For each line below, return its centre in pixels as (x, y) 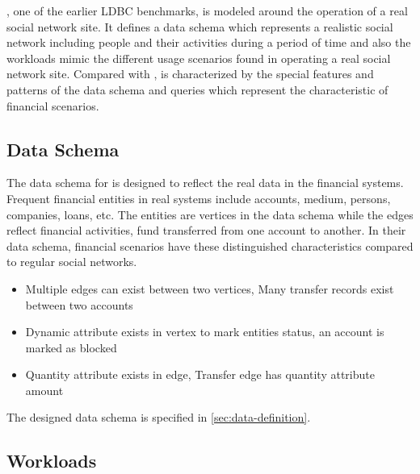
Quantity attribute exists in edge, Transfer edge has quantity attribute (200, 374)
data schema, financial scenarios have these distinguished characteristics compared (210, 245)
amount (44, 390)
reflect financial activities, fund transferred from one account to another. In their (206, 230)
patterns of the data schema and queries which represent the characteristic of (197, 89)
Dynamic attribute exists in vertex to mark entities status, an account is (205, 332)
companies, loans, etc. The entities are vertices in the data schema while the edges (210, 214)
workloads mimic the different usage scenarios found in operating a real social (199, 58)
